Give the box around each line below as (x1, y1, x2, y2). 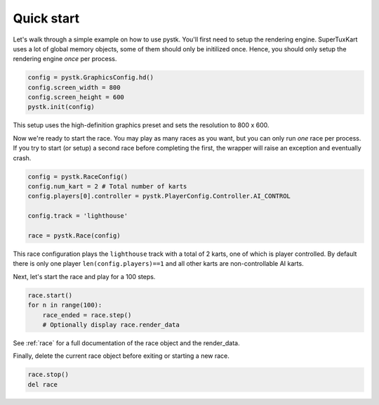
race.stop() (27, 371, 69, 379)
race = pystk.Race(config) (27, 231, 121, 239)
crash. (13, 153, 32, 162)
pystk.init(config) (27, 103, 95, 111)
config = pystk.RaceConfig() (27, 172, 128, 181)
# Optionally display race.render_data (42, 321, 180, 328)
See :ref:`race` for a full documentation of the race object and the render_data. (13, 338, 240, 347)
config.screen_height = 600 (27, 94, 124, 101)
